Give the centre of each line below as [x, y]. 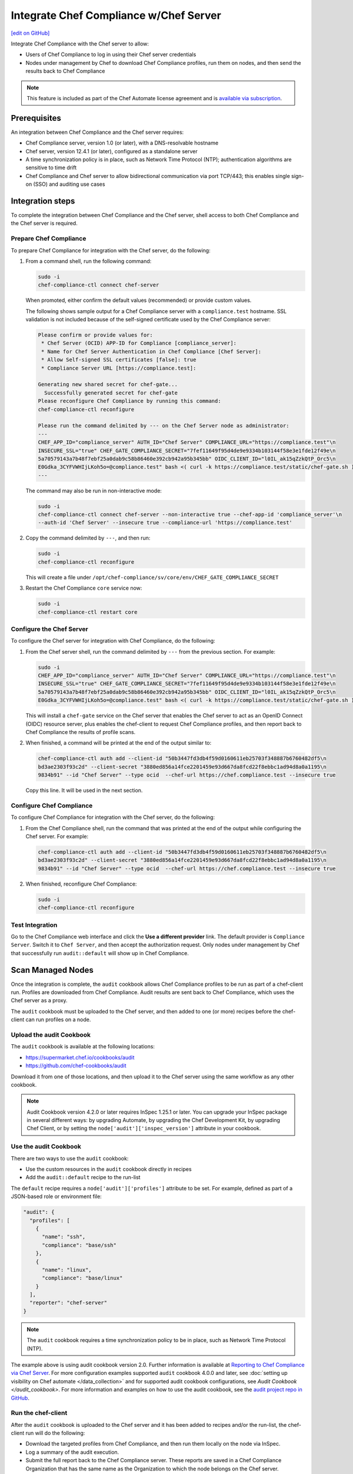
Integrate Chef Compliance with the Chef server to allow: [80, 44]
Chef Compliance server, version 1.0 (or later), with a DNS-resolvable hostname [122, 143]
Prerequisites [36, 118]
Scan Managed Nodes [52, 970]
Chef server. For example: [57, 837]
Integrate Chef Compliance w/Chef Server [116, 15]
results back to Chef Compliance [65, 71]
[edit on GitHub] [30, 33]
